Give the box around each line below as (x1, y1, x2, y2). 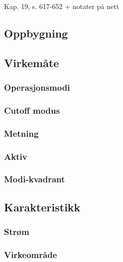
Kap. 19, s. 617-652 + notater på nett (4, 1, 120, 11)
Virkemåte (4, 55, 59, 70)
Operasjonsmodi (4, 81, 70, 94)
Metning (4, 127, 39, 139)
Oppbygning (4, 25, 68, 41)
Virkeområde (4, 248, 57, 260)
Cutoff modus (4, 104, 60, 116)
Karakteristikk (4, 199, 81, 214)
